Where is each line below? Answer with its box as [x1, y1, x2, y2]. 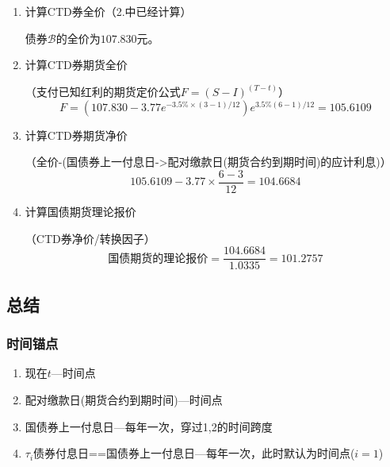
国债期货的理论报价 [108, 253, 208, 264]
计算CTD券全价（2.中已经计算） [25, 3, 192, 19]
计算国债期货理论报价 [25, 203, 136, 220]
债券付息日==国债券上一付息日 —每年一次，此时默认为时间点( [33, 445, 355, 461]
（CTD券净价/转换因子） [25, 230, 155, 246]
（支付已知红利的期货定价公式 [25, 83, 181, 100]
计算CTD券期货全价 [25, 56, 128, 73]
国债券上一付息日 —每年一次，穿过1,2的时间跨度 [25, 418, 273, 434]
